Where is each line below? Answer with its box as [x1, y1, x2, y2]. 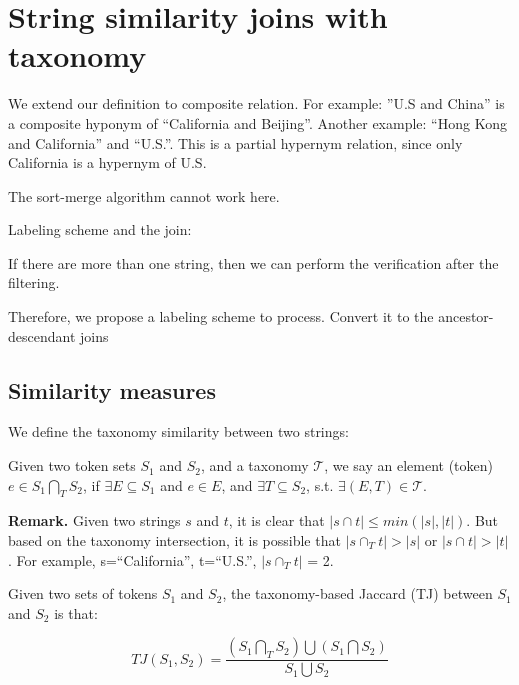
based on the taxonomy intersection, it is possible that [8, 530, 341, 551]
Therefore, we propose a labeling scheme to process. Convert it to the [8, 306, 434, 327]
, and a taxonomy [200, 455, 309, 476]
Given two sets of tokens [8, 583, 158, 604]
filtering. [8, 272, 60, 293]
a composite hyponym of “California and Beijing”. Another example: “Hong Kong [8, 112, 507, 133]
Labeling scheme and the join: [8, 219, 192, 240]
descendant [8, 325, 76, 346]
